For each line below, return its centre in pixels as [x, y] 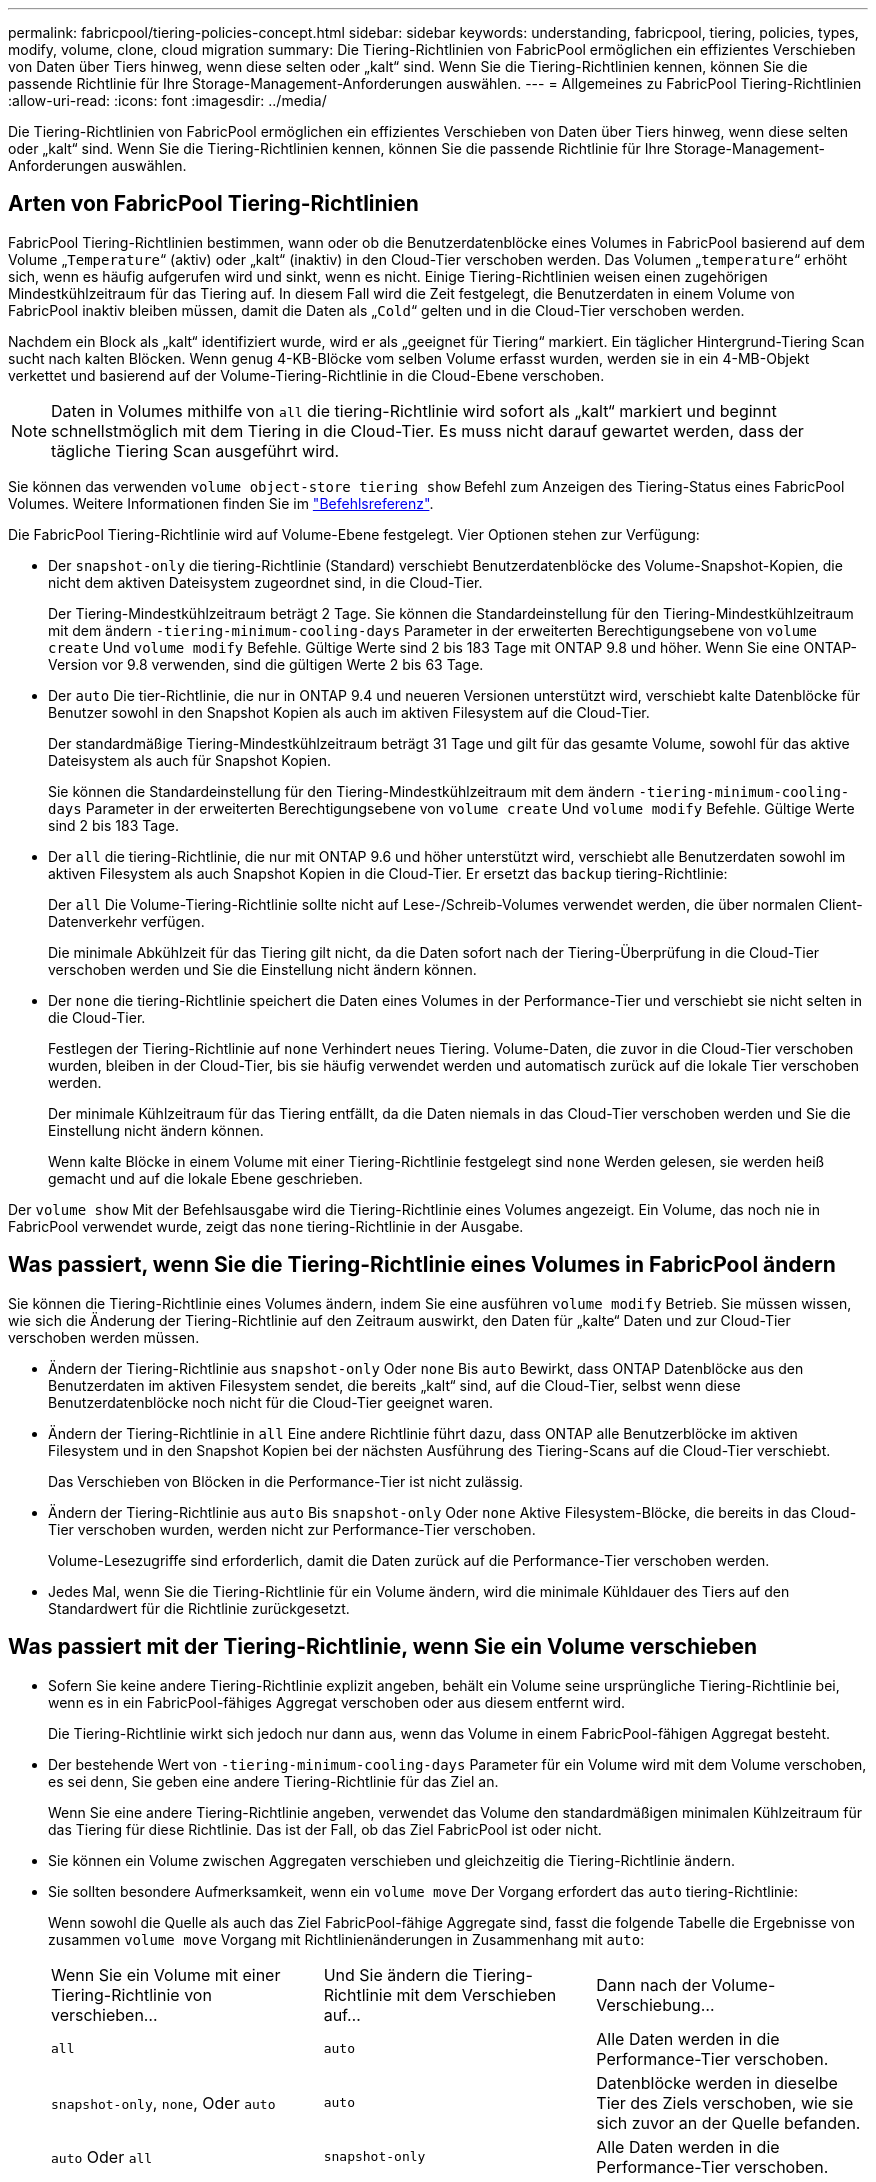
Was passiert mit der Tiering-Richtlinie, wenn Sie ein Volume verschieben [383, 1647]
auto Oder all [102, 2156]
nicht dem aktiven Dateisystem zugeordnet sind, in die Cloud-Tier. [265, 582]
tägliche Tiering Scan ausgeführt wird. [195, 450]
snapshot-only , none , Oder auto [163, 2102]
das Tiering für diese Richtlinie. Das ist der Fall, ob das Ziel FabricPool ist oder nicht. [325, 1829]
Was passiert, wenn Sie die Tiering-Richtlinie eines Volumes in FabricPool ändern [422, 1265]
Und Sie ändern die [396, 1974]
